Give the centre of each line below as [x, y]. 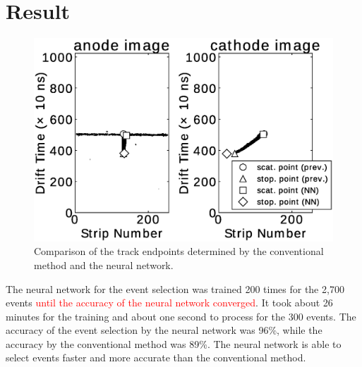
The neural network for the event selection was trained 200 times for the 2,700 [175, 288]
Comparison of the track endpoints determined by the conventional [179, 251]
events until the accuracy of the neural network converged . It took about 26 [169, 303]
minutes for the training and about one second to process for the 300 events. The [181, 316]
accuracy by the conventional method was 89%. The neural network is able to [174, 343]
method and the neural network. [104, 265]
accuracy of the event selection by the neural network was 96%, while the [164, 330]
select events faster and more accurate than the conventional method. [156, 357]
